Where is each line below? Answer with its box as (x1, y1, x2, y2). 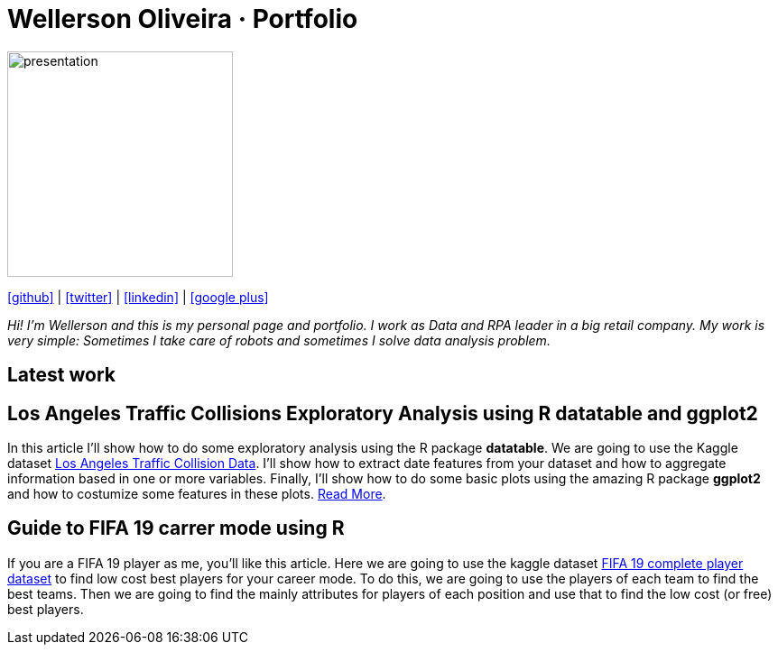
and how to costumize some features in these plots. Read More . (7, 486, 386, 502)
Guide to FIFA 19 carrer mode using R (7, 517, 345, 540)
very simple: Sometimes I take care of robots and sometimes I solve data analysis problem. (7, 332, 551, 348)
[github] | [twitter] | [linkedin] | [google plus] (7, 289, 269, 305)
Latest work (7, 363, 116, 387)
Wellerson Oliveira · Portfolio (7, 4, 358, 34)
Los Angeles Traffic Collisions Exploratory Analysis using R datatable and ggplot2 (7, 401, 758, 425)
